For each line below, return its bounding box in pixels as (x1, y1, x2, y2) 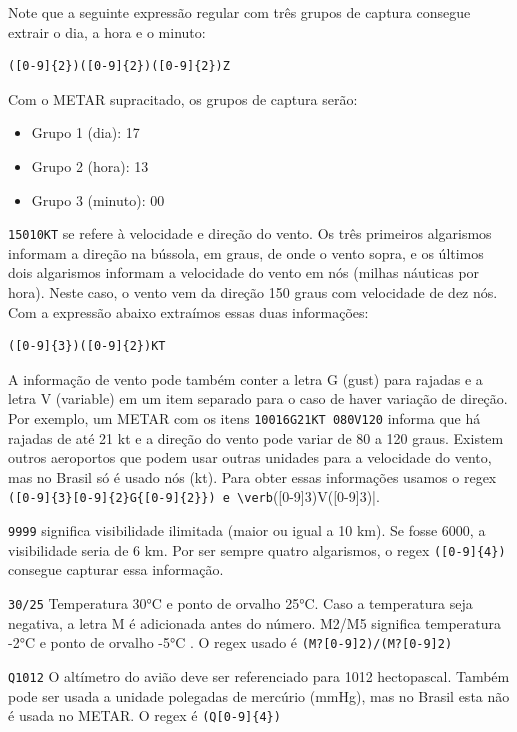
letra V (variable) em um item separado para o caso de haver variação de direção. (8, 388, 508, 409)
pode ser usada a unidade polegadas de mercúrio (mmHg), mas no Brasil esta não (8, 685, 510, 706)
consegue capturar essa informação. (8, 559, 224, 580)
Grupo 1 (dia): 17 (31, 122, 140, 143)
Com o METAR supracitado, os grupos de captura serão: (8, 88, 358, 109)
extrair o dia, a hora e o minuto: (8, 21, 206, 42)
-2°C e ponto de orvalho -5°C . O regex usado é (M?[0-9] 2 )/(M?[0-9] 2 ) (8, 632, 453, 653)
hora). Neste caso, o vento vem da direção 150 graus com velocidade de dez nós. (8, 282, 498, 302)
